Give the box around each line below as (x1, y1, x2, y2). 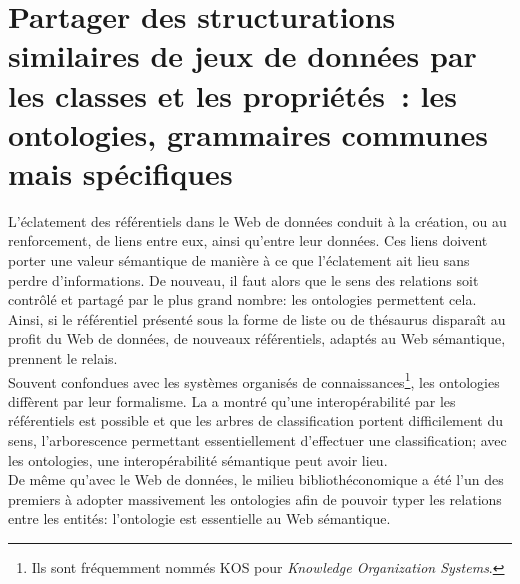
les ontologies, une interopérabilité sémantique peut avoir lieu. (8, 449, 388, 470)
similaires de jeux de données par (8, 35, 477, 76)
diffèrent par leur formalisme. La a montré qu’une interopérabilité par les (8, 390, 456, 411)
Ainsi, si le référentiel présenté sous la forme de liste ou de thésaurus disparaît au (8, 308, 506, 329)
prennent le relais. (8, 348, 118, 369)
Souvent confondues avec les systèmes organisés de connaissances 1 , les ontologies (8, 368, 500, 392)
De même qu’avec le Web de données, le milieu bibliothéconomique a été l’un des (8, 469, 504, 490)
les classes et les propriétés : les (8, 74, 458, 115)
